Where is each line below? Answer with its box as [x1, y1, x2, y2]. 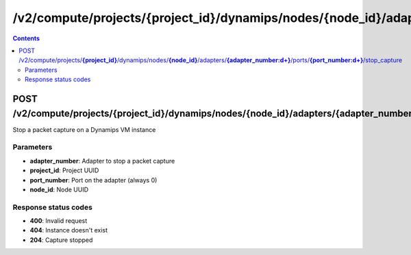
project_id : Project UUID [29, 166, 99, 174]
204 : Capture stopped [29, 236, 93, 244]
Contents [12, 34, 40, 42]
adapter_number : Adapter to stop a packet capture [29, 157, 175, 165]
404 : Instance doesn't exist [29, 226, 108, 234]
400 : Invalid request [29, 217, 88, 225]
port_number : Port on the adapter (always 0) [29, 176, 158, 184]
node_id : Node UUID [29, 185, 89, 193]
